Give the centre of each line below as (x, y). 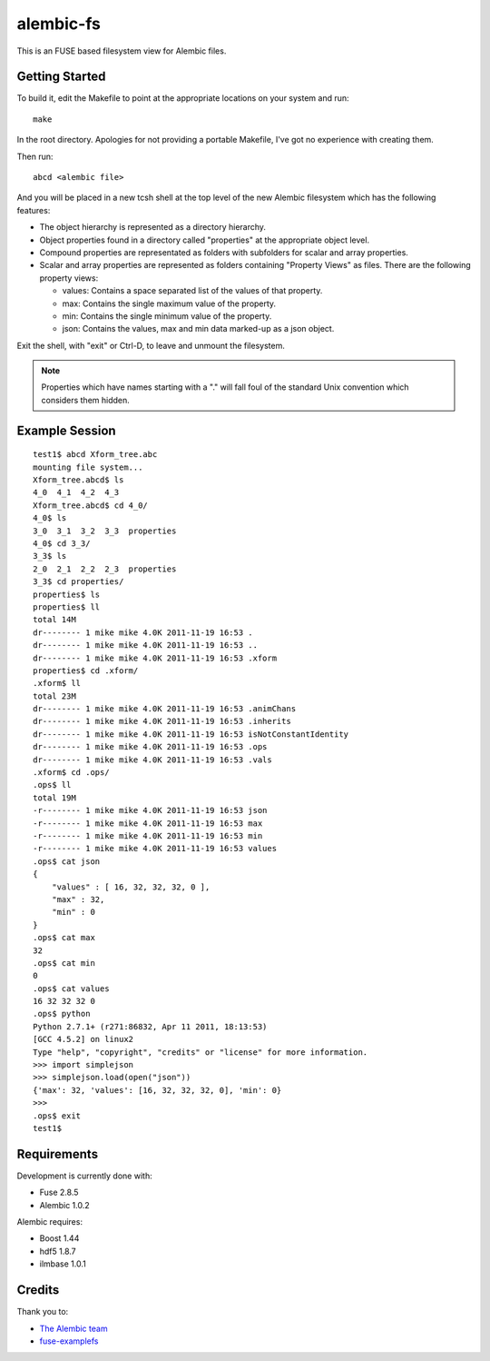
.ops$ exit (57, 1116)
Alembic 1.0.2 (64, 1205)
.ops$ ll (52, 785)
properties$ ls (67, 594)
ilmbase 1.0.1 (63, 1264)
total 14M (54, 620)
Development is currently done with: (85, 1176)
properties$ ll (67, 607)
